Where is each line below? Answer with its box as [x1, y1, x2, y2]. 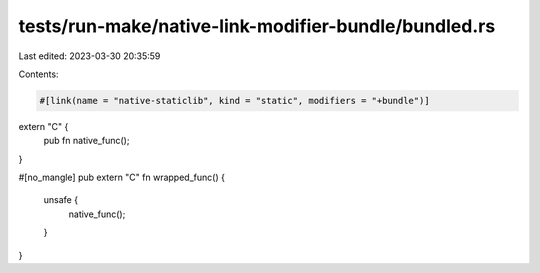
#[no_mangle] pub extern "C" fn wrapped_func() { [18, 171, 225, 184]
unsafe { [43, 194, 79, 206]
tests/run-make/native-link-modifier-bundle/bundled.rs [18, 15, 496, 37]
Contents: [18, 68, 59, 80]
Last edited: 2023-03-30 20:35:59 [18, 50, 161, 62]
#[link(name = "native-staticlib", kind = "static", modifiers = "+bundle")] [39, 95, 430, 106]
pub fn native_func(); [43, 135, 130, 147]
